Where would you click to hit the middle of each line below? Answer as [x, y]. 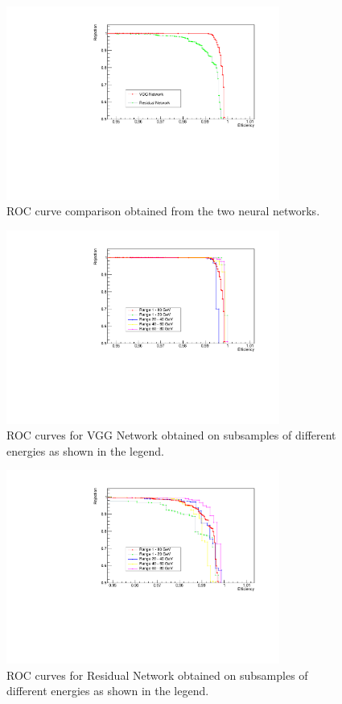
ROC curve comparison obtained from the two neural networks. [163, 211]
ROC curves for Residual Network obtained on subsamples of [157, 675]
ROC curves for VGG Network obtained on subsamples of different [171, 435]
